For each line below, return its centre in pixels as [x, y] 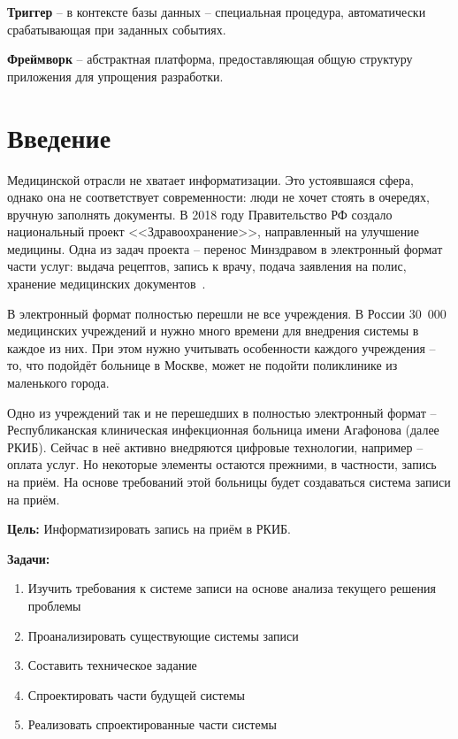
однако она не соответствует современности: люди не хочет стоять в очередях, [218, 197]
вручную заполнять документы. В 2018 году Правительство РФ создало [200, 214]
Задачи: [29, 558]
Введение [59, 137]
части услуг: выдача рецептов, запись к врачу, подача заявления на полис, [207, 266]
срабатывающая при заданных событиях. [117, 29]
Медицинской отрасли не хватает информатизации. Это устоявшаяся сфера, [210, 179]
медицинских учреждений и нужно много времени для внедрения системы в [213, 331]
